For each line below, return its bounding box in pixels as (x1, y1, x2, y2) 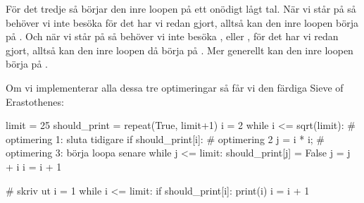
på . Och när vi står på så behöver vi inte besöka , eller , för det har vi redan (6, 29, 339, 44)
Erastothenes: (6, 94, 64, 109)
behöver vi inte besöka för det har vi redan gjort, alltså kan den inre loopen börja (6, 15, 358, 30)
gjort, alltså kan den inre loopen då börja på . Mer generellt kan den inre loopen (6, 42, 353, 57)
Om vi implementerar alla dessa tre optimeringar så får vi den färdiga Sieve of (6, 80, 344, 94)
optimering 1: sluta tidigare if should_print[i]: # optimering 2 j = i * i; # (6, 131, 325, 146)
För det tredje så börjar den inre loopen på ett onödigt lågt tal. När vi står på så (6, 1, 356, 16)
